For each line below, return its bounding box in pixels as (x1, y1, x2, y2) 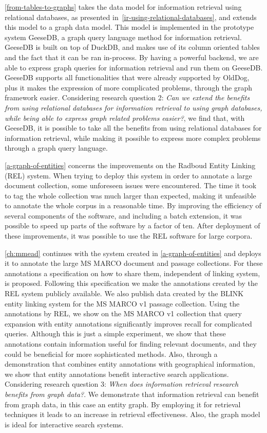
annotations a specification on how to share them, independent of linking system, (5, 267, 260, 278)
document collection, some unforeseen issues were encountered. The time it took (5, 180, 257, 191)
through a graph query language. (5, 142, 108, 153)
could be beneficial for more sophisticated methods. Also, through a (5, 348, 218, 359)
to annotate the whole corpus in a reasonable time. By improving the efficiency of (5, 200, 261, 211)
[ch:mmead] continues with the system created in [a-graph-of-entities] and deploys (5, 247, 261, 258)
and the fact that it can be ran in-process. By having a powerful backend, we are (5, 51, 259, 62)
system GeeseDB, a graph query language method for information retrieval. (5, 31, 242, 42)
